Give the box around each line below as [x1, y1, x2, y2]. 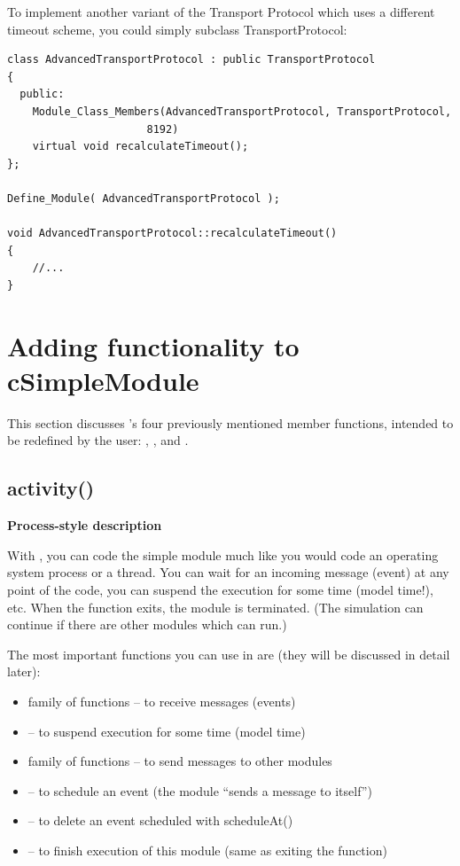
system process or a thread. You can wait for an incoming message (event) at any [7, 563, 449, 581]
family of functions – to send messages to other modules [27, 752, 332, 770]
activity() [7, 474, 95, 502]
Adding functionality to [7, 327, 300, 363]
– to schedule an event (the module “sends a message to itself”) [27, 781, 372, 800]
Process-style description [7, 516, 162, 534]
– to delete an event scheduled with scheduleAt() [27, 811, 293, 830]
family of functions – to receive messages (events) [27, 691, 296, 710]
